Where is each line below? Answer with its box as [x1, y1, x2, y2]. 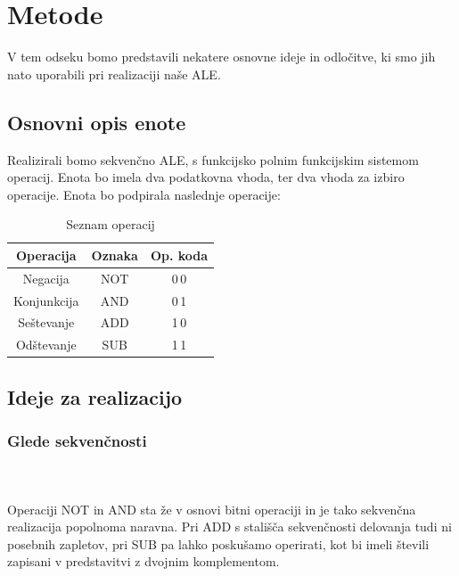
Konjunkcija [13, 291, 79, 309]
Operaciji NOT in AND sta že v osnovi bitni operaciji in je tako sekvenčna [7, 499, 416, 518]
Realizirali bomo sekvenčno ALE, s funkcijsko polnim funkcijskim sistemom [7, 150, 419, 169]
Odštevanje [15, 335, 77, 354]
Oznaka [91, 245, 138, 264]
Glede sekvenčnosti [7, 430, 147, 452]
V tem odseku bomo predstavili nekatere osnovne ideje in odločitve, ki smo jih [7, 47, 436, 66]
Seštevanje [18, 313, 75, 332]
